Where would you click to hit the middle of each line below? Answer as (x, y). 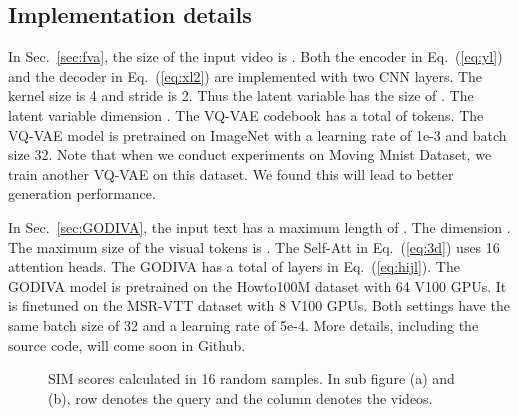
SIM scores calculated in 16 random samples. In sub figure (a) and (251, 378)
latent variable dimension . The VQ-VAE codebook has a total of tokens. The (246, 114)
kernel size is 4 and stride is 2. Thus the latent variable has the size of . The (241, 95)
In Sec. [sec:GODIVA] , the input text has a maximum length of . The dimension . (259, 226)
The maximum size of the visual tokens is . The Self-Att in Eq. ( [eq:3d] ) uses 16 (254, 246)
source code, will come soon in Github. (127, 344)
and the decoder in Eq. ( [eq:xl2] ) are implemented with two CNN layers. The (245, 75)
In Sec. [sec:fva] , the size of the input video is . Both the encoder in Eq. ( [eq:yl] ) (255, 56)
